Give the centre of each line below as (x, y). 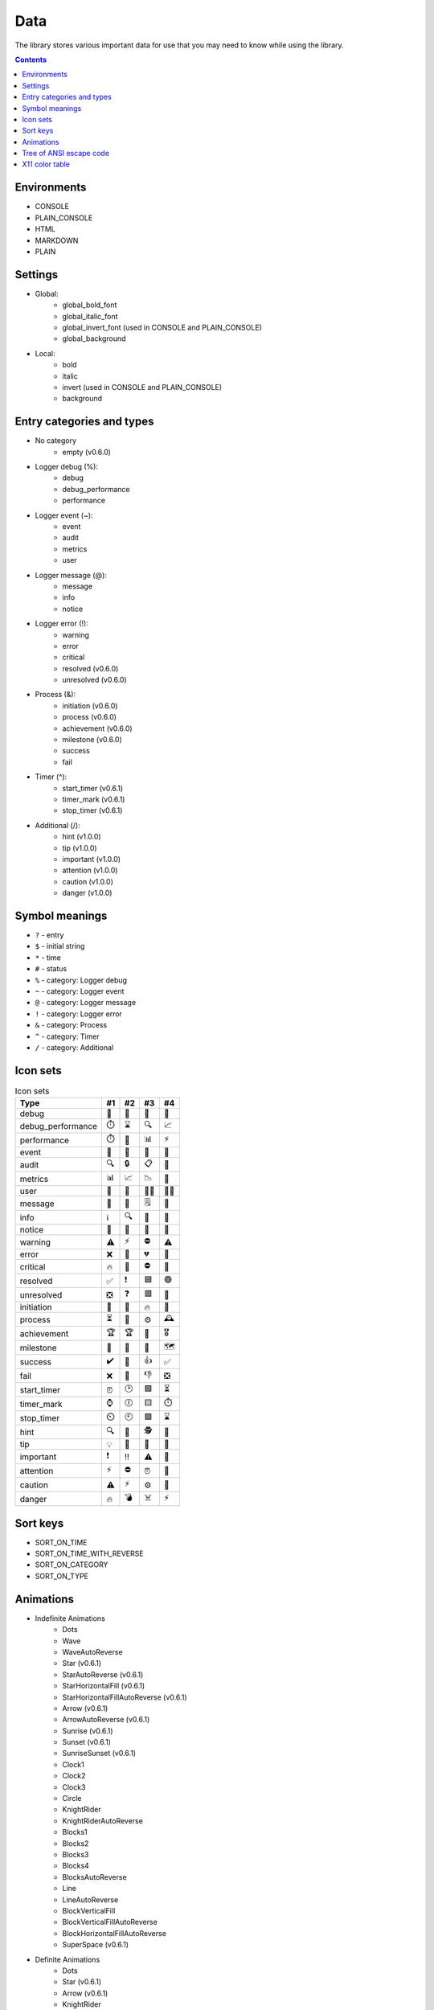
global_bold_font (90, 305)
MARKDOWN (57, 240)
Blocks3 (76, 1854)
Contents (31, 59)
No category (55, 441)
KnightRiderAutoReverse (103, 1820)
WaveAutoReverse (93, 1651)
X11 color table (46, 164)
